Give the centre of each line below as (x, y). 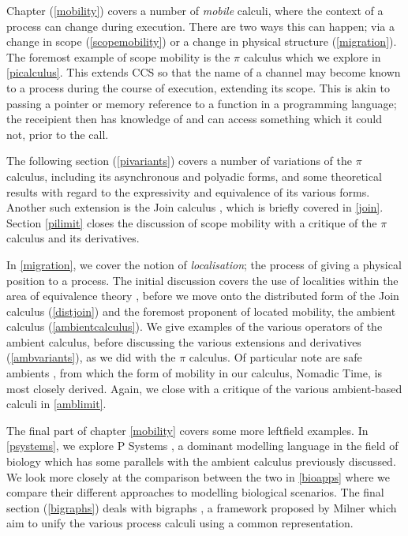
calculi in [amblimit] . (56, 404)
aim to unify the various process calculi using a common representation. (180, 523)
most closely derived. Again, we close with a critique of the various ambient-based (204, 388)
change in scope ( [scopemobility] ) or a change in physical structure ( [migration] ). (202, 41)
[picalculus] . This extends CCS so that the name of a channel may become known (204, 72)
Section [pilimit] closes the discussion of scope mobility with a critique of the (192, 222)
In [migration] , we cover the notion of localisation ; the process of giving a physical (204, 264)
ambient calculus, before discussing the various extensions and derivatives (184, 341)
